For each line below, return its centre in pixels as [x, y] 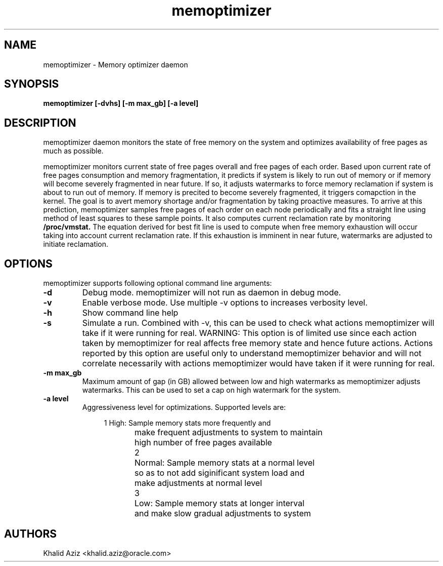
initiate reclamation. [76, 244]
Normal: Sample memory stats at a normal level [225, 463]
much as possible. [73, 151]
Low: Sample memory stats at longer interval [219, 503]
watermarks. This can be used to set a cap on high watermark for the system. [211, 390]
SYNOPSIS [32, 84]
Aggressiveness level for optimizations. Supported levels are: [184, 407]
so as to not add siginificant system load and [220, 473]
